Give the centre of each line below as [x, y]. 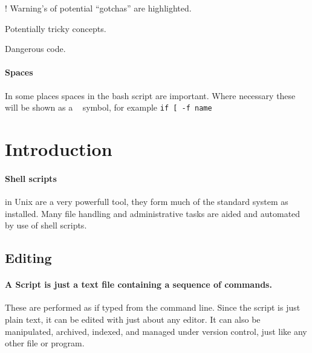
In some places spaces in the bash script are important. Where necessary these [150, 95]
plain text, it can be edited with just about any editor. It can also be [133, 319]
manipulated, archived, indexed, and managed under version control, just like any [156, 331]
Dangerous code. [35, 49]
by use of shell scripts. [46, 225]
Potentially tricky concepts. [56, 28]
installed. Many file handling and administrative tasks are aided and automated [153, 213]
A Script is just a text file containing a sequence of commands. [138, 284]
